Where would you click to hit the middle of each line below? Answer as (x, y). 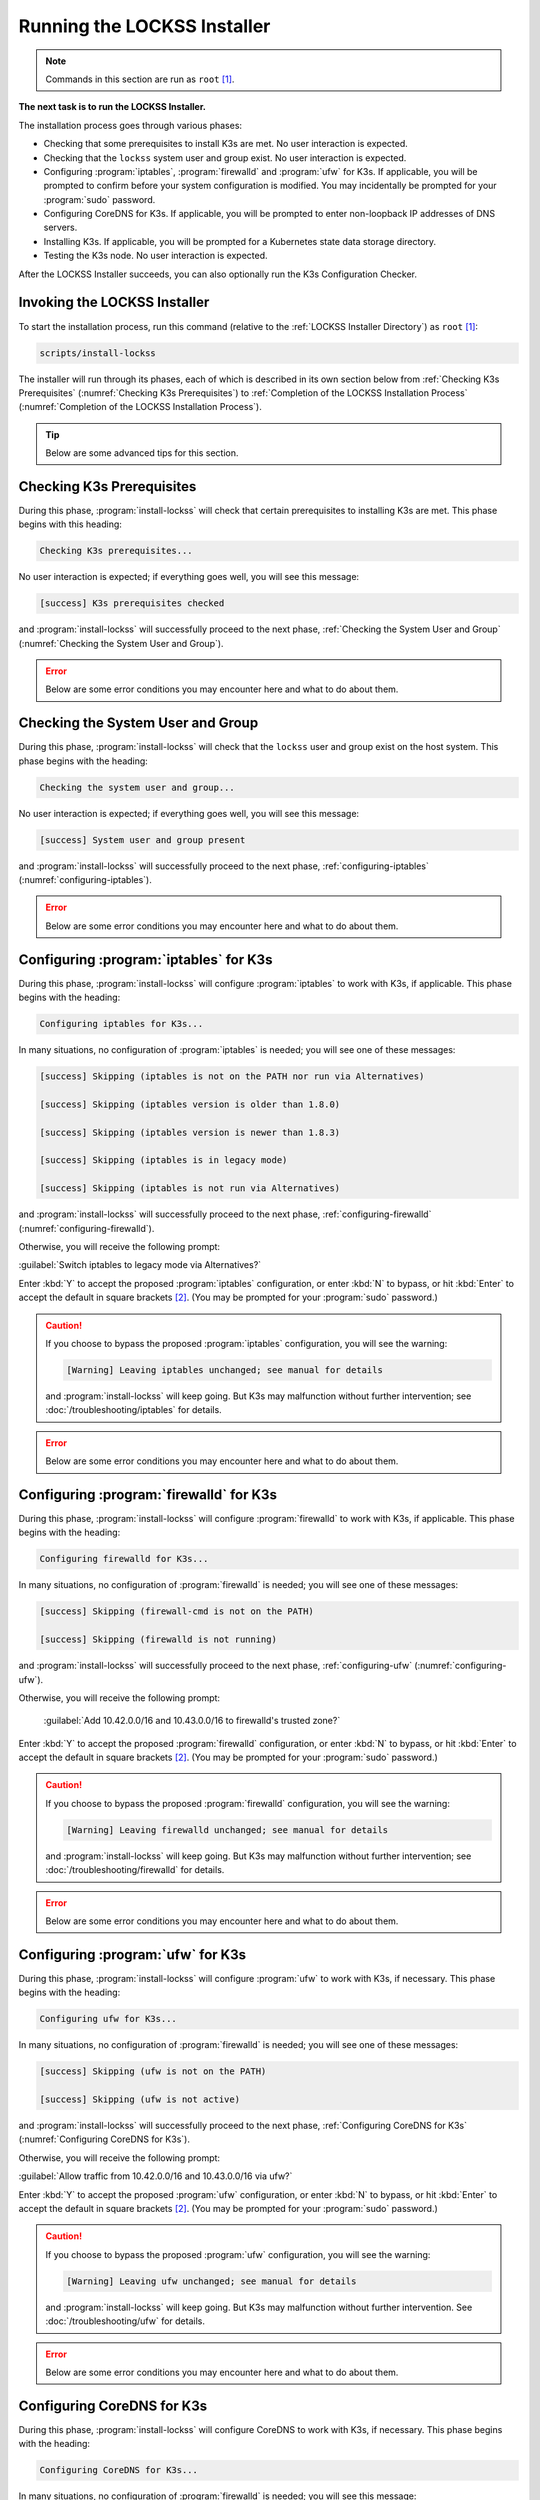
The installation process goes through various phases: (130, 125)
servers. (60, 227)
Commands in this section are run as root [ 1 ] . (140, 79)
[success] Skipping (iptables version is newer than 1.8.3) (190, 1132)
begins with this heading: (70, 524)
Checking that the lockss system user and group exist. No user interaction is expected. (225, 157)
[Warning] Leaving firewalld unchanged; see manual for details (227, 1829)
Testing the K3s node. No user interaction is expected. (156, 256)
